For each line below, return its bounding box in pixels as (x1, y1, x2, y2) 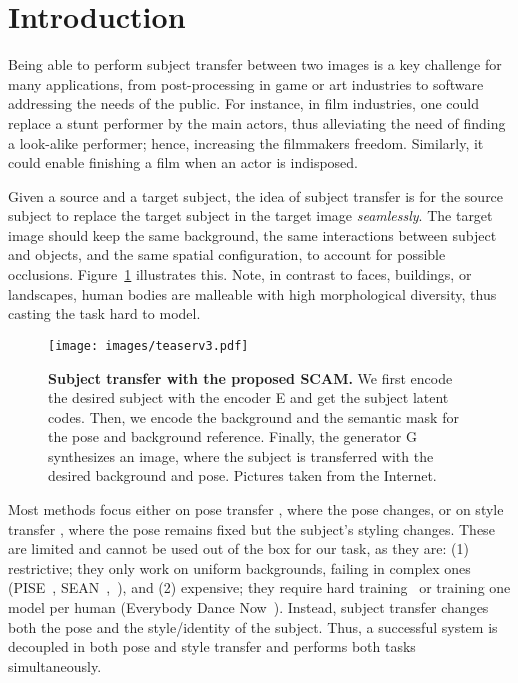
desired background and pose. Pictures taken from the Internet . (48, 465, 437, 486)
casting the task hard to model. (8, 303, 201, 324)
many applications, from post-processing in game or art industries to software (8, 73, 484, 94)
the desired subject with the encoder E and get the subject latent (48, 387, 449, 408)
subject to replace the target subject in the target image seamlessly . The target (8, 205, 493, 226)
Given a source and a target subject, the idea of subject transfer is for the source (8, 185, 504, 206)
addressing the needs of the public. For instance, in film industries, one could (8, 93, 479, 114)
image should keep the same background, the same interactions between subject (8, 224, 497, 245)
